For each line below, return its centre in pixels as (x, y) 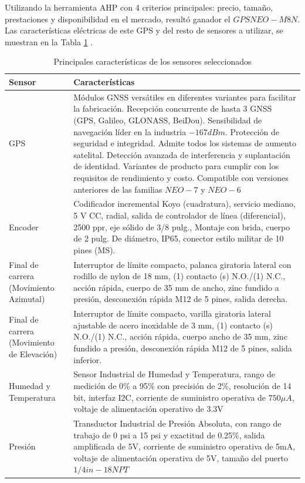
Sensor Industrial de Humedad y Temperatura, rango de (174, 374)
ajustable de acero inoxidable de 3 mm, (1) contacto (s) (173, 325)
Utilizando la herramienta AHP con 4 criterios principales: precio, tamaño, (139, 7)
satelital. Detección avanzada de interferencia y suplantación (182, 154)
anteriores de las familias (118, 189)
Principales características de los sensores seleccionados (152, 61)
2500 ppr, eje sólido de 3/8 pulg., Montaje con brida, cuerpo (182, 227)
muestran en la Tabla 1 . (49, 41)
